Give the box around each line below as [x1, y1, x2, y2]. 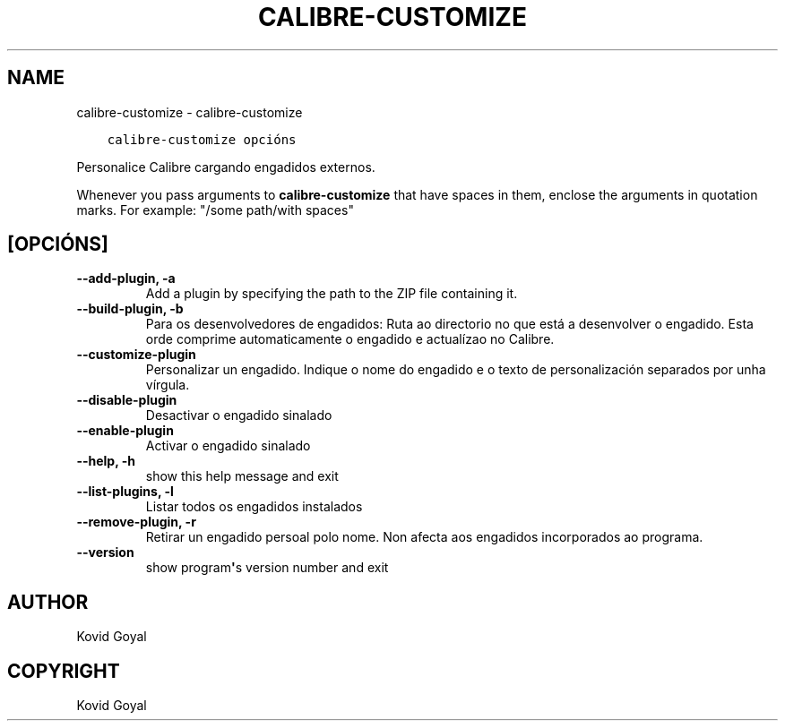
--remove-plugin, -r [76, 514, 196, 530]
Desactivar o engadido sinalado [145, 407, 332, 424]
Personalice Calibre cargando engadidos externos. [76, 158, 375, 175]
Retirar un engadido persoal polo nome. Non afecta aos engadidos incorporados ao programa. [145, 529, 703, 545]
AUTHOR [7, 590, 89, 613]
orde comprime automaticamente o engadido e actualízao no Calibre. [145, 331, 555, 347]
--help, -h [76, 453, 135, 469]
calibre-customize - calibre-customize [76, 104, 303, 120]
